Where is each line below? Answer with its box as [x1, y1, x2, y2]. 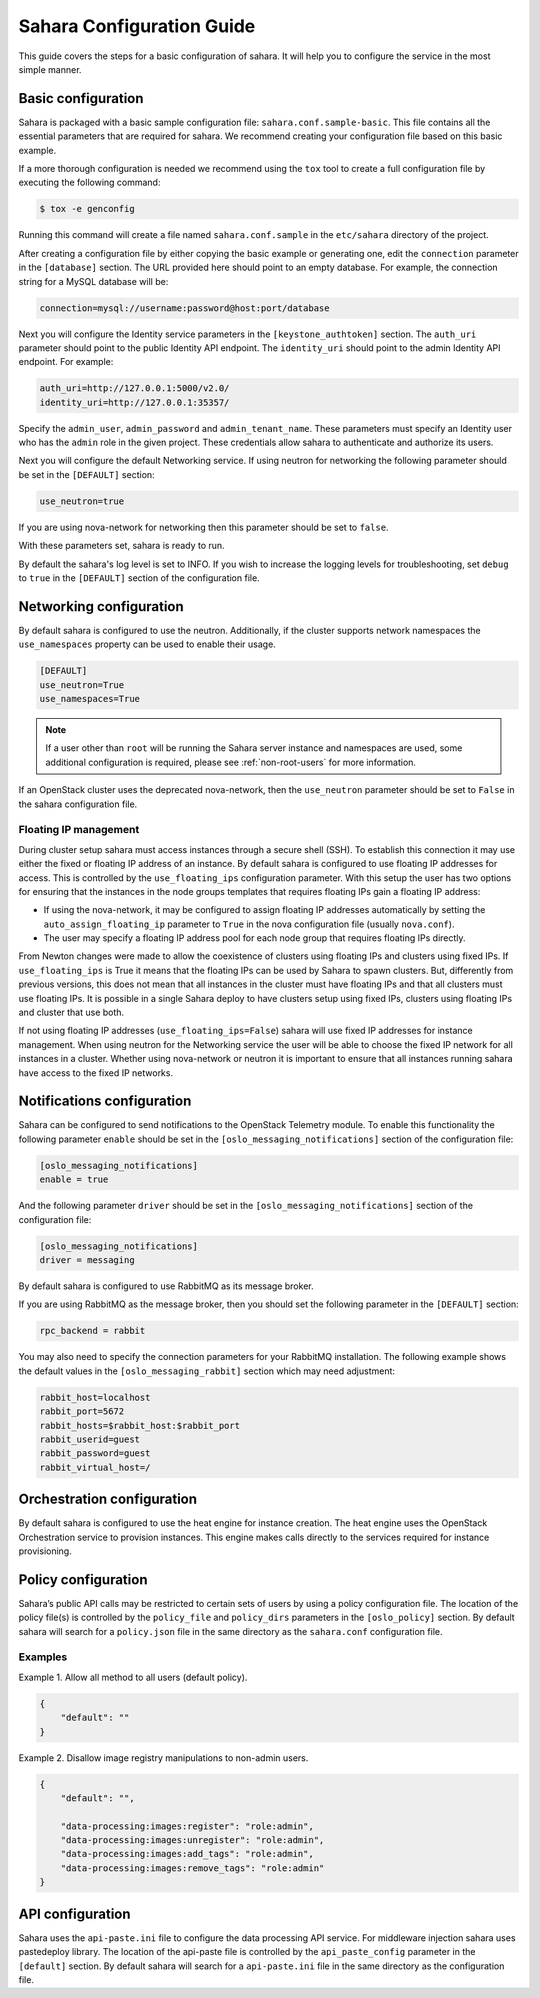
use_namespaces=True [39, 693, 140, 705]
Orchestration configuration [18, 1491, 198, 1508]
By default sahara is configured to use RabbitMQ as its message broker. [18, 1280, 314, 1292]
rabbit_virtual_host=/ [39, 1461, 151, 1473]
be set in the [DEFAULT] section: [18, 468, 155, 480]
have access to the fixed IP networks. [18, 1066, 174, 1079]
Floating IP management [18, 823, 140, 837]
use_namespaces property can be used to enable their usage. [18, 638, 277, 650]
